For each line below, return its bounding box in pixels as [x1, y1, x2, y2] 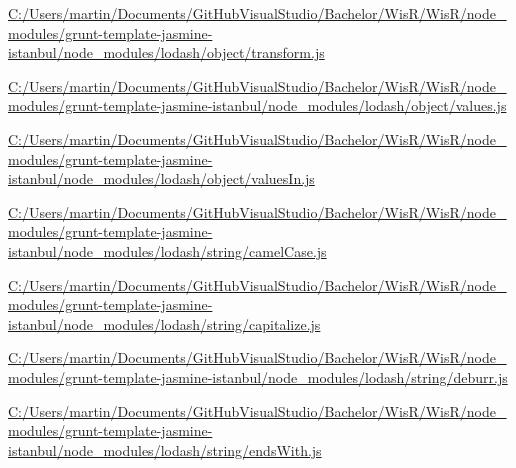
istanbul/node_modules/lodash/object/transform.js [8, 42, 325, 63]
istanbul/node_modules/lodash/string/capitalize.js [8, 313, 321, 334]
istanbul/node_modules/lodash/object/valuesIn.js [8, 168, 315, 189]
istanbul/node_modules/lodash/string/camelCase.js [8, 240, 327, 261]
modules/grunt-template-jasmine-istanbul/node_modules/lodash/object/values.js [8, 95, 507, 116]
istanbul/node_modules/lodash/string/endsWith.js [8, 439, 322, 460]
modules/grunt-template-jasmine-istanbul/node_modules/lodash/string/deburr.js [8, 366, 508, 387]
